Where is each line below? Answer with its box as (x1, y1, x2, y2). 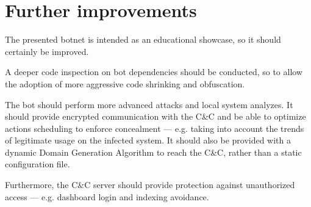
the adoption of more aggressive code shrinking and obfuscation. (5, 77, 245, 90)
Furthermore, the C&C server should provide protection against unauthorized (5, 178, 295, 191)
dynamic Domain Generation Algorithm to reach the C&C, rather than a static (5, 145, 302, 158)
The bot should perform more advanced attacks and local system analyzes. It (5, 98, 293, 111)
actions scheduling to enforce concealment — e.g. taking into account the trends (5, 122, 304, 134)
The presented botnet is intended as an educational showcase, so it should (5, 33, 281, 46)
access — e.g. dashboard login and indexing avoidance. (5, 190, 209, 203)
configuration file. (5, 158, 70, 170)
